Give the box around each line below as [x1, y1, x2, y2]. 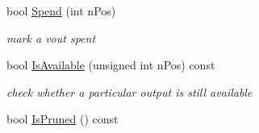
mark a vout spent [6, 29, 96, 46]
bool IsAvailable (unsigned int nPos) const [6, 56, 215, 73]
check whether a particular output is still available [6, 83, 253, 100]
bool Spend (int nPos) [6, 2, 116, 19]
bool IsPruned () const [6, 110, 119, 127]
